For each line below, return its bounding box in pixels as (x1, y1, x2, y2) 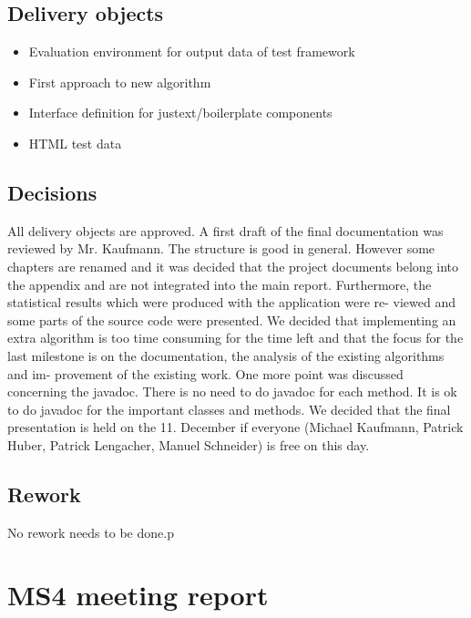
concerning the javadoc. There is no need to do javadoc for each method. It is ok (7, 382, 457, 401)
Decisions (7, 178, 97, 206)
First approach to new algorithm (28, 72, 211, 91)
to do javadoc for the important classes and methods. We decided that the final (7, 399, 451, 418)
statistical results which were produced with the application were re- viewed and (7, 293, 456, 312)
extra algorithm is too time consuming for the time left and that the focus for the (7, 328, 464, 347)
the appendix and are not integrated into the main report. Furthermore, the (7, 274, 432, 294)
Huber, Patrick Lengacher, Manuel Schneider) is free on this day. (7, 435, 370, 454)
